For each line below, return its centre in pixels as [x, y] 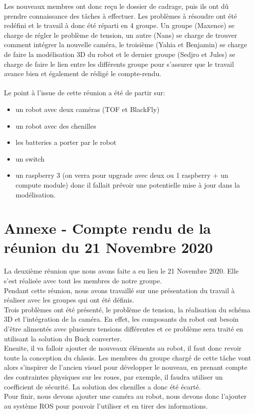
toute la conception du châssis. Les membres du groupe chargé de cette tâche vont [128, 357]
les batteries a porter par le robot [66, 142]
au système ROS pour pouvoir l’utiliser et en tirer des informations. [106, 405]
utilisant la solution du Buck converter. [63, 338]
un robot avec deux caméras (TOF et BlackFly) [87, 109]
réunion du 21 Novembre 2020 [109, 247]
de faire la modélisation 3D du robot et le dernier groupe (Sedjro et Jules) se [120, 54]
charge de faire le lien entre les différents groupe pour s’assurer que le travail [119, 64]
